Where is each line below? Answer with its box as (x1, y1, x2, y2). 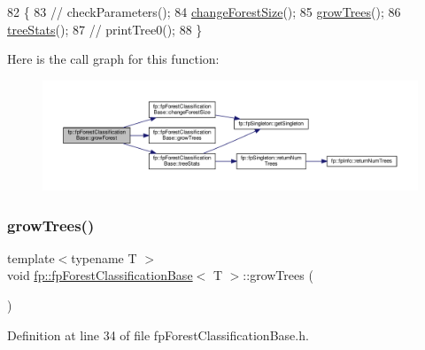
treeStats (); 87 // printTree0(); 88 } (7, 19, 203, 38)
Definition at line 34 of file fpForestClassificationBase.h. (7, 325, 309, 344)
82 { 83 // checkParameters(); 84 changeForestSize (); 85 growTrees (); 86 (7, 3, 401, 20)
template (7, 248, 55, 267)
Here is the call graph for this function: (7, 50, 220, 68)
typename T (71, 248, 137, 267)
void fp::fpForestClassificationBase (7, 266, 193, 284)
